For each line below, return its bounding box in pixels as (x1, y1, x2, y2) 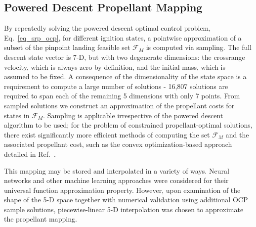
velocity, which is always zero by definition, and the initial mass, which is (4, 61, 226, 72)
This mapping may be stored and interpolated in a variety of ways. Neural (4, 165, 229, 176)
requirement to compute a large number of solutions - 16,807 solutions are (4, 81, 228, 91)
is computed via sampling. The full (146, 42, 252, 52)
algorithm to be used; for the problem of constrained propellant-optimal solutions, (4, 120, 253, 130)
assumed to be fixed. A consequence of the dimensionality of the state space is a (4, 71, 247, 82)
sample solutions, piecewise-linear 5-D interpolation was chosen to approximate (4, 204, 244, 214)
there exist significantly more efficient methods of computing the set (4, 129, 210, 139)
